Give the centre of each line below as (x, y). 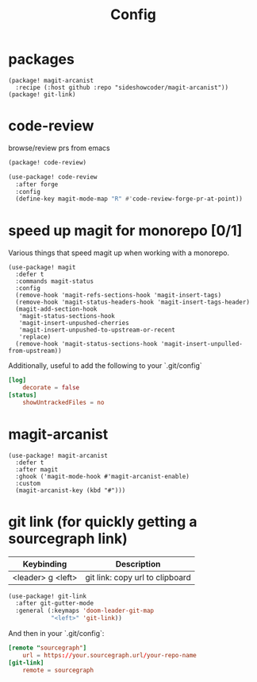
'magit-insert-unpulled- (202, 344)
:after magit (37, 469)
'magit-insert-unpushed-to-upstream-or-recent (97, 330)
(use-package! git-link (48, 596)
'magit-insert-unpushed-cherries (74, 324)
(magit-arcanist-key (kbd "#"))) (71, 490)
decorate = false (51, 388)
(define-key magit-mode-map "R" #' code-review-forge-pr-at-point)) (129, 199)
